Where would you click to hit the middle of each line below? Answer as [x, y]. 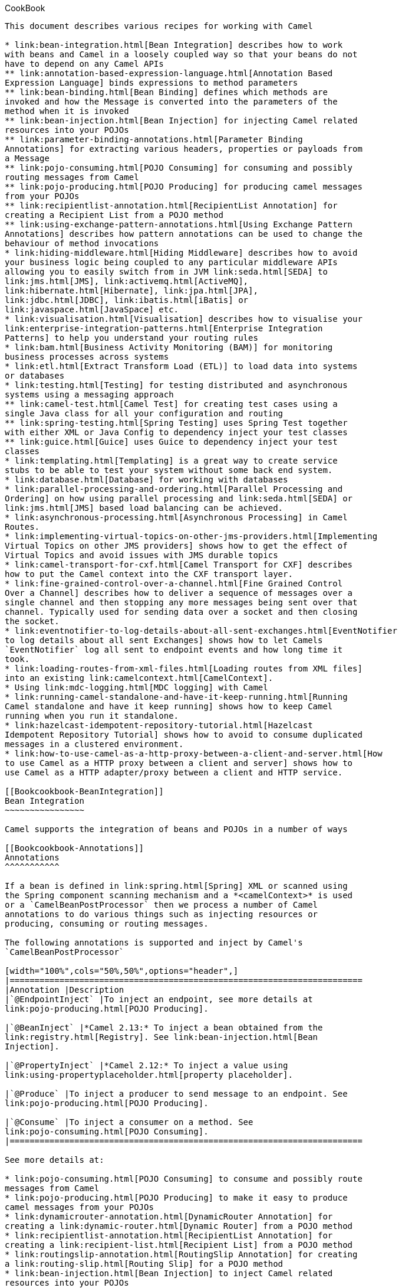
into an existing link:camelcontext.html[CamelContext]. [139, 678]
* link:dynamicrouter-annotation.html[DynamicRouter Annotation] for [169, 1217]
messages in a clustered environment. [94, 744]
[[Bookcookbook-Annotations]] [75, 848]
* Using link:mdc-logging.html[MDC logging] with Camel [136, 687]
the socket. [32, 621]
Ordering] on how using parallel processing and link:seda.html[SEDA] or [179, 498]
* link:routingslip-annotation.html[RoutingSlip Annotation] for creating [181, 1254]
